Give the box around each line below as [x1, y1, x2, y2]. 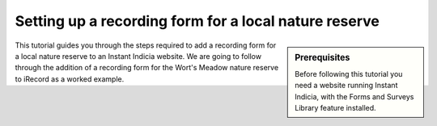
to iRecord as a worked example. [15, 73, 125, 84]
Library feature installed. [295, 103, 376, 112]
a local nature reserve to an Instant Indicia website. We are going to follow [15, 51, 262, 61]
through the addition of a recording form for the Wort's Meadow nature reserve [15, 63, 279, 73]
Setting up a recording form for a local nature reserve [15, 12, 380, 30]
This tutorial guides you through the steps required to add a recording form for [15, 40, 277, 50]
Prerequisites [295, 52, 350, 63]
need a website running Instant [295, 81, 398, 90]
